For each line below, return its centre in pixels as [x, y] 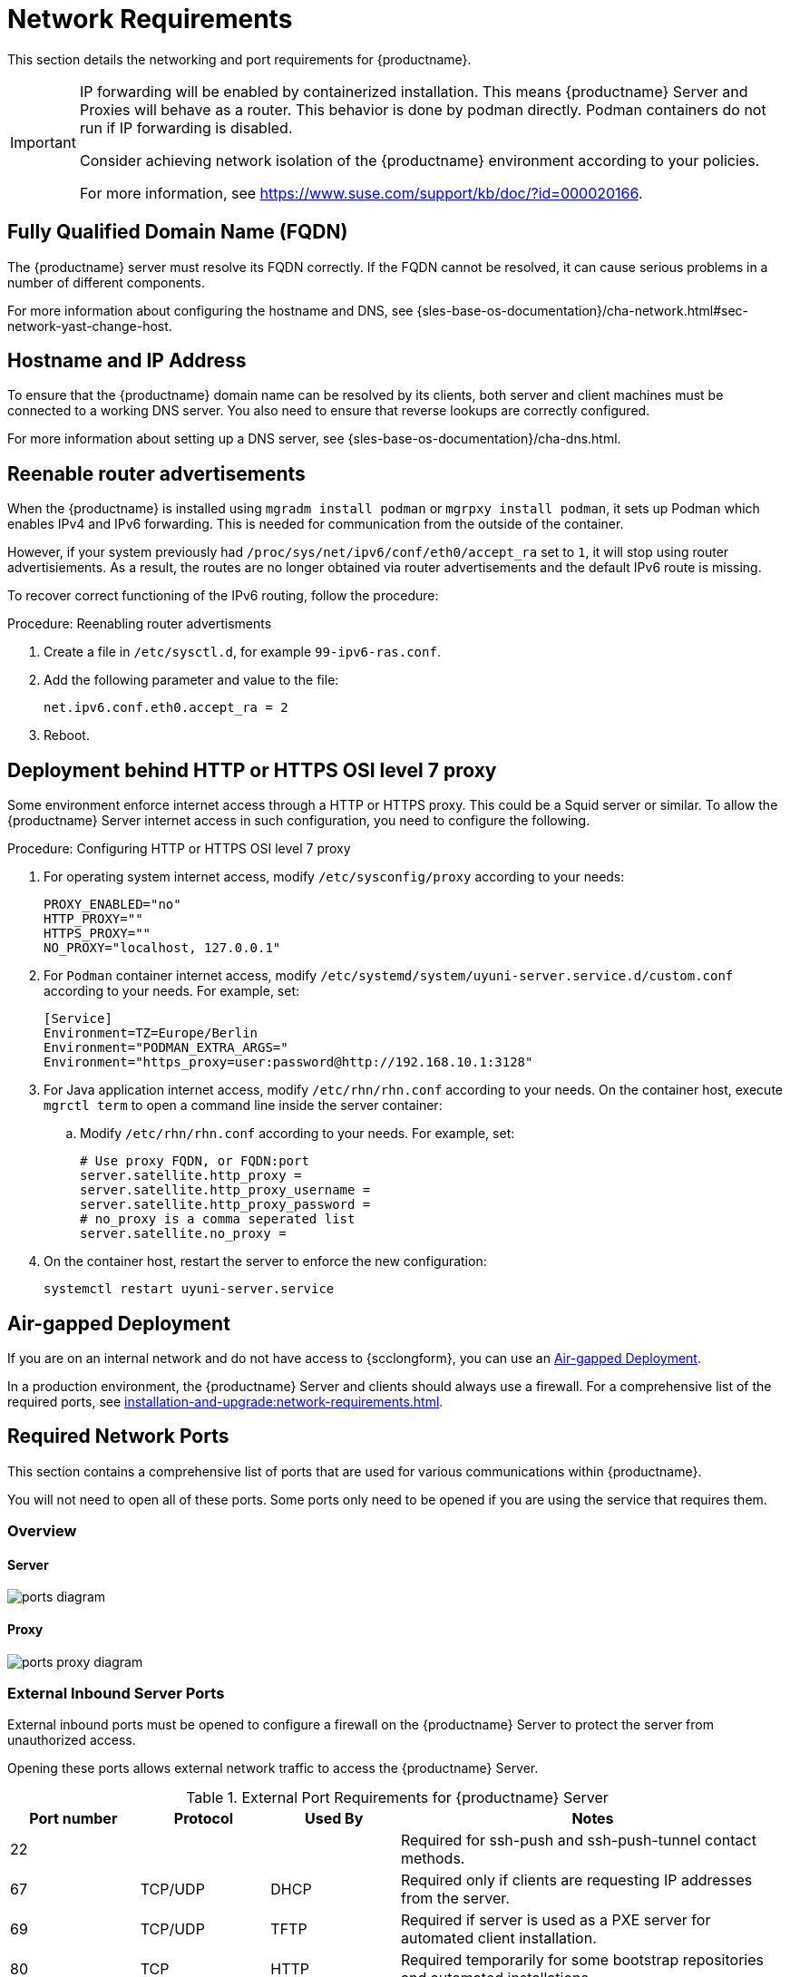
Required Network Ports [118, 1436]
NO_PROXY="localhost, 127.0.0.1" [162, 948]
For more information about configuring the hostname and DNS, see [210, 310]
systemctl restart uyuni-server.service [189, 1289]
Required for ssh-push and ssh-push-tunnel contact [578, 1841]
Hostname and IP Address [127, 361]
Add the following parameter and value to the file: [191, 680]
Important [43, 142]
